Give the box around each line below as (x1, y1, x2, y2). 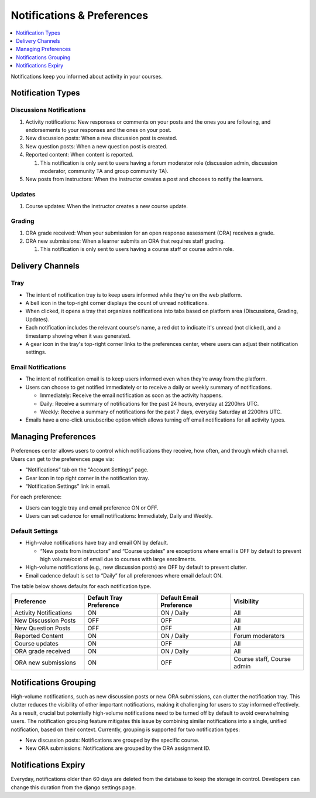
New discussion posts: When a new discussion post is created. (25, 135, 178, 142)
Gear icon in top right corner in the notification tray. (25, 474, 149, 481)
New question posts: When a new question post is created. (25, 142, 168, 150)
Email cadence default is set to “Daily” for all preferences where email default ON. (25, 572, 223, 579)
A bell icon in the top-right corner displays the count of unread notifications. (25, 300, 209, 306)
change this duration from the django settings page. (11, 783, 136, 791)
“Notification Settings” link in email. (25, 483, 111, 490)
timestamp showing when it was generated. (25, 332, 131, 339)
